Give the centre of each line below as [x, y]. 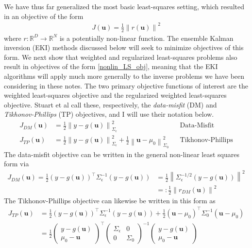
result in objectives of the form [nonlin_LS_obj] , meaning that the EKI [111, 66]
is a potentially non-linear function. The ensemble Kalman [146, 38]
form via [17, 164]
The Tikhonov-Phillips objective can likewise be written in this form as [110, 200]
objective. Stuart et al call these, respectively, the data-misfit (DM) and [110, 104]
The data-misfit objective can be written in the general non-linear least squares [122, 154]
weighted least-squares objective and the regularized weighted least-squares [115, 95]
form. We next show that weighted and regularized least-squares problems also [121, 57]
